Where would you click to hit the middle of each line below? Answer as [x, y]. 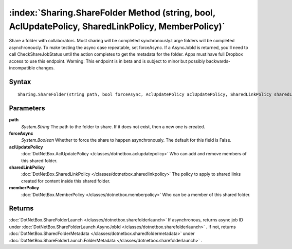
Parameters [27, 108]
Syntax [20, 82]
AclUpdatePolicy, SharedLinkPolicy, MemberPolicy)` [117, 26]
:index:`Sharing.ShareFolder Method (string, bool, [112, 13]
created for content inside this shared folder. [66, 181]
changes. [45, 67]
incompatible [22, 67]
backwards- [218, 61]
